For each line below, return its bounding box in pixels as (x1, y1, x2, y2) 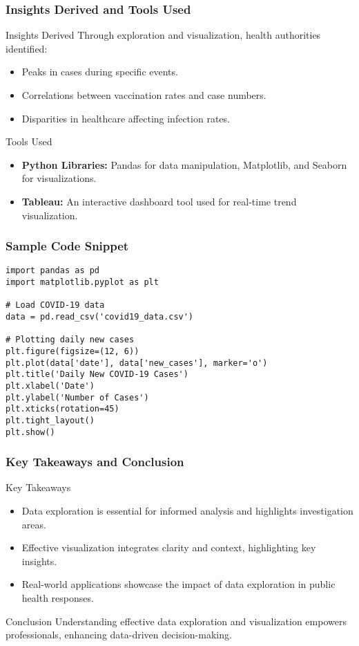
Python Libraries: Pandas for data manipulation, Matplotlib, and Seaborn (21, 157, 347, 172)
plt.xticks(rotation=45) (6, 404, 119, 414)
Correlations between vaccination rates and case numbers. (21, 88, 266, 102)
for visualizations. (21, 171, 97, 185)
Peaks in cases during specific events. (21, 64, 178, 79)
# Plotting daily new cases (6, 335, 135, 345)
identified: (6, 41, 48, 55)
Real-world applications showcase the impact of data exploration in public (21, 577, 336, 591)
